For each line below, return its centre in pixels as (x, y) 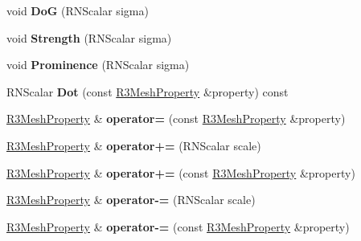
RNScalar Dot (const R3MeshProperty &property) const (148, 91)
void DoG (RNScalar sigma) (78, 10)
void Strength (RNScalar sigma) (89, 37)
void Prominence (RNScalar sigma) (98, 65)
